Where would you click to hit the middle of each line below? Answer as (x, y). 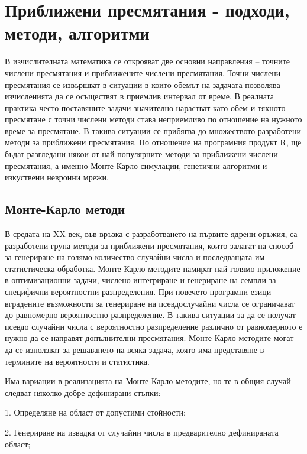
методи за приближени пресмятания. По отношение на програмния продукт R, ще (153, 142)
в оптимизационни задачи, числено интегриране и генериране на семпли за (140, 280)
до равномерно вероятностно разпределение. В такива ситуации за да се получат (150, 315)
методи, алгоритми (77, 33)
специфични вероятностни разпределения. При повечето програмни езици (138, 292)
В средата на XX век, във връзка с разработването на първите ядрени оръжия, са (151, 234)
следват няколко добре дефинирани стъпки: (83, 392)
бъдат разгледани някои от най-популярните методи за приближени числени (141, 154)
